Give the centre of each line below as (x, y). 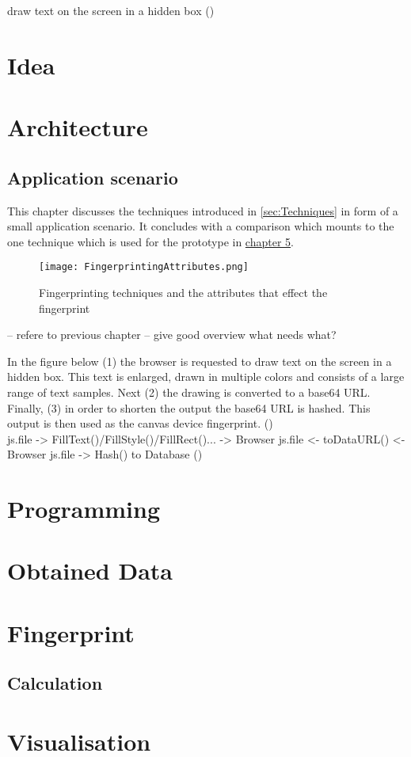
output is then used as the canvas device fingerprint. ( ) (140, 423)
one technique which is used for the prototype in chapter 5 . (150, 241)
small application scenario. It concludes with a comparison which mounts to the (201, 226)
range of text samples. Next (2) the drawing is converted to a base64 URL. (189, 392)
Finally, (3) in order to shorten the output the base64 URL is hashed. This (189, 407)
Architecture (78, 127)
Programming (84, 509)
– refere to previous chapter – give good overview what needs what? (172, 335)
